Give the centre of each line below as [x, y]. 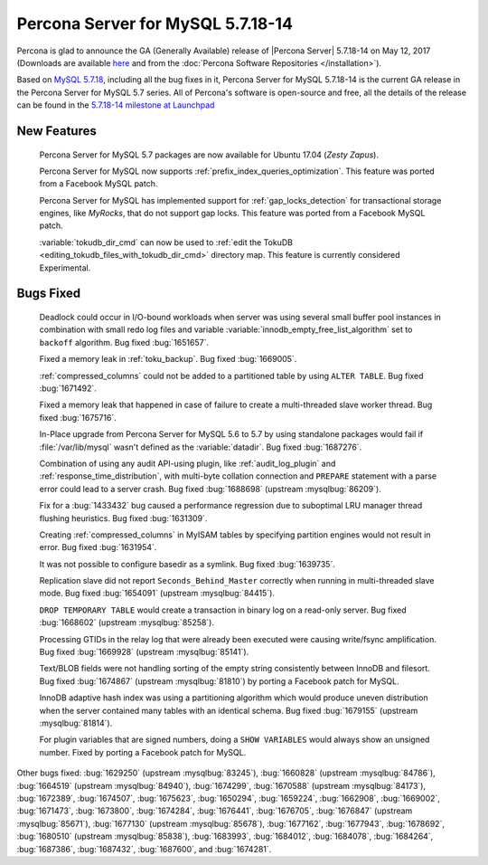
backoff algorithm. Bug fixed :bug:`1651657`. [124, 342]
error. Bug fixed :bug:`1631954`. [98, 547]
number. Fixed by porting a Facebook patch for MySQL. [143, 752]
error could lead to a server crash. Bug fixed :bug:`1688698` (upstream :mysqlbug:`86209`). [210, 489]
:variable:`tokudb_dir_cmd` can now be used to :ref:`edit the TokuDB [166, 242]
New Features [56, 131]
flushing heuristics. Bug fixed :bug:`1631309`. [123, 518]
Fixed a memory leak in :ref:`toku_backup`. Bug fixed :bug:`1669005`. [168, 359]
